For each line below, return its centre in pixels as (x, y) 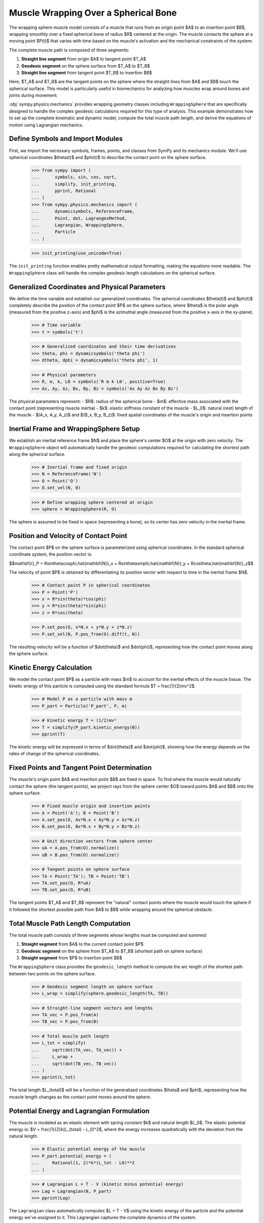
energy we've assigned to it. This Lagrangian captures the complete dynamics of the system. (103, 1218)
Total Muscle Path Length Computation (70, 923)
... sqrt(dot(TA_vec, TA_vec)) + (77, 1050)
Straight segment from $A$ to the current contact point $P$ (82, 944)
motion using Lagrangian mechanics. (46, 125)
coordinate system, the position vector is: (51, 554)
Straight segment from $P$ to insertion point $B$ (72, 958)
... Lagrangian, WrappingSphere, (78, 225)
